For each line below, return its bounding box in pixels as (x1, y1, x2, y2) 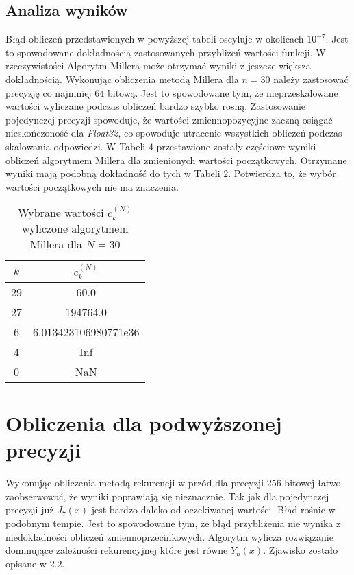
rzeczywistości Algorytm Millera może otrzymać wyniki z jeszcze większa (5, 58, 311, 73)
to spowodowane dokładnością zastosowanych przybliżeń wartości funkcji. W (5, 45, 326, 59)
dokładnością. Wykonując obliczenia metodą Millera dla (5, 71, 239, 86)
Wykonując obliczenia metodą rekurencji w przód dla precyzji (5, 476, 264, 490)
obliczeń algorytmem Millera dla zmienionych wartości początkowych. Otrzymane (5, 152, 347, 167)
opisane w (5, 556, 47, 570)
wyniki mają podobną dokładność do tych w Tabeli (5, 166, 220, 180)
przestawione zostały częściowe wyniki (156, 139, 316, 153)
